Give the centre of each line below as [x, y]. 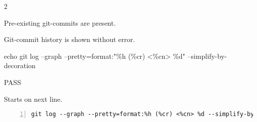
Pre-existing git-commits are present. [60, 22]
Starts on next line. [33, 99]
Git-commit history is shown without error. [69, 39]
